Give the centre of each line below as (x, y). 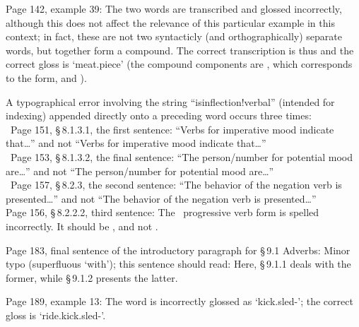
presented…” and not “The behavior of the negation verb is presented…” (161, 198)
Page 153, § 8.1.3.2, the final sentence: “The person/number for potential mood (182, 156)
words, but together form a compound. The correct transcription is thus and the (180, 50)
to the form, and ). (46, 77)
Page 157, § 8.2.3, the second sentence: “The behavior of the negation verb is (176, 185)
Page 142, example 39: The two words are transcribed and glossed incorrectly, (174, 8)
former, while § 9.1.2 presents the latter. (92, 277)
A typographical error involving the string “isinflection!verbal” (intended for (170, 101)
